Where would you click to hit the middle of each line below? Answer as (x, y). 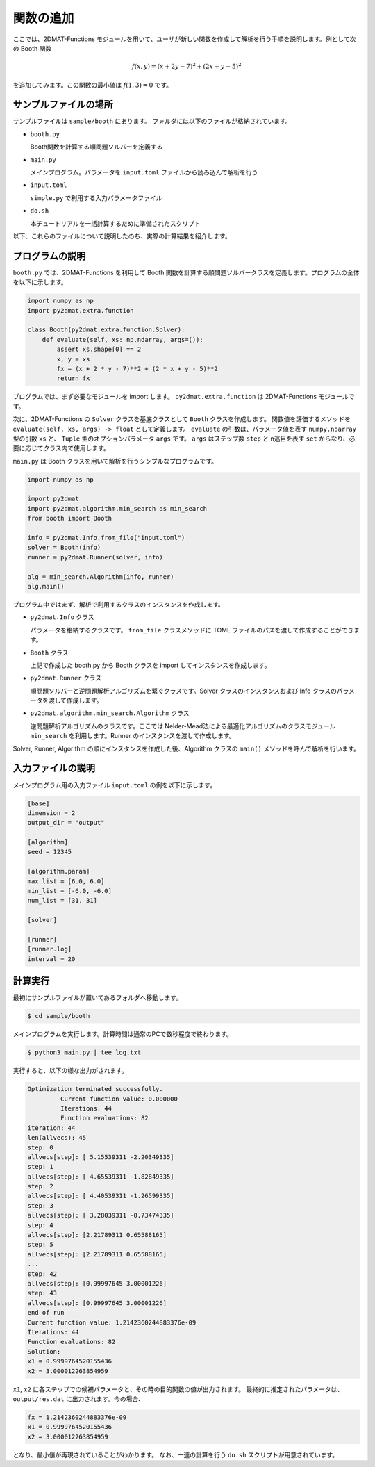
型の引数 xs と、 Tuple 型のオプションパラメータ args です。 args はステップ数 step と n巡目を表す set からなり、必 (184, 439)
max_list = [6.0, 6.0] (66, 881)
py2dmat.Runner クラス (66, 678)
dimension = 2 (51, 813)
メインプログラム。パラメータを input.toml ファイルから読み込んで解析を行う (144, 172)
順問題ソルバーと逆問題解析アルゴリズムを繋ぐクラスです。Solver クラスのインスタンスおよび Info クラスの (183, 691)
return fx (73, 378)
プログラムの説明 (49, 256)
